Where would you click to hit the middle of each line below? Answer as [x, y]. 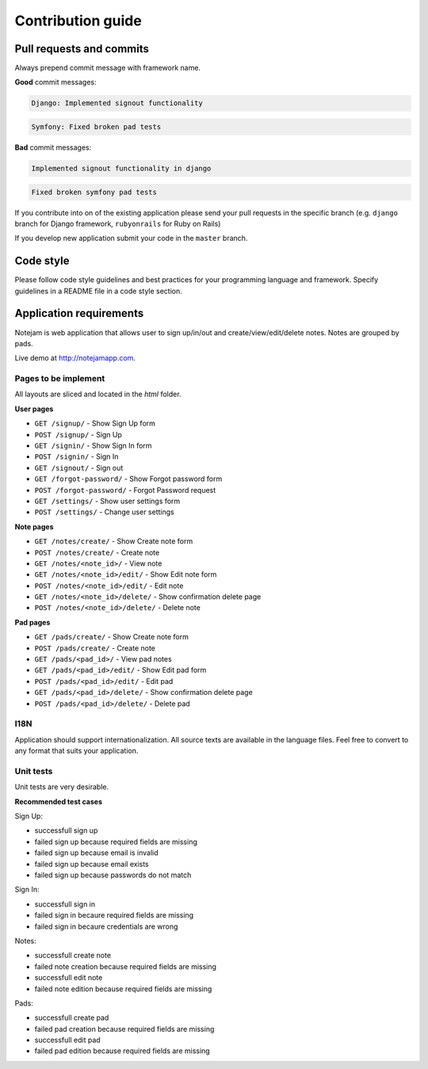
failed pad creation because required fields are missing [124, 1029]
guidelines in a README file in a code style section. [98, 291]
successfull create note [73, 956]
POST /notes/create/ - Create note [97, 552]
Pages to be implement [60, 379]
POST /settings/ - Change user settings [104, 512]
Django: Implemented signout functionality [117, 103]
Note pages [34, 526]
